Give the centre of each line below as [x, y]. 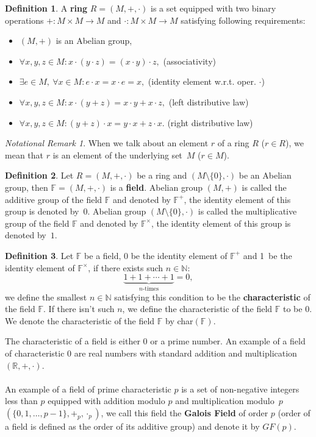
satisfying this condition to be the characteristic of [212, 297]
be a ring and [162, 175]
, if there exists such [126, 267]
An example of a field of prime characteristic [88, 389]
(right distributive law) [210, 122]
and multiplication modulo [225, 401]
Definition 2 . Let [39, 175]
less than [21, 401]
